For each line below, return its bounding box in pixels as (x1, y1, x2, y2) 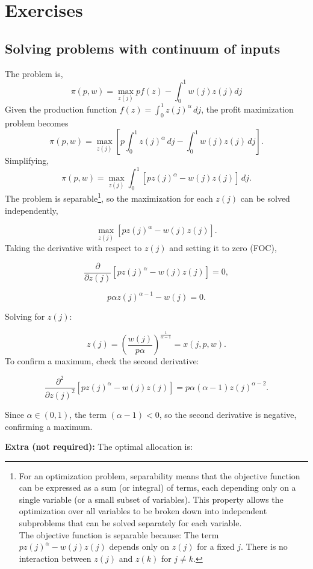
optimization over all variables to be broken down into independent (19, 505, 267, 517)
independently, (5, 204, 58, 216)
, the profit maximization (201, 102, 294, 115)
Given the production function (5, 102, 117, 115)
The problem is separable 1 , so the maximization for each (5, 190, 213, 204)
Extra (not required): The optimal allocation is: (5, 440, 193, 453)
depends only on (109, 540, 170, 553)
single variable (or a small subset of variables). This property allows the (19, 493, 284, 505)
